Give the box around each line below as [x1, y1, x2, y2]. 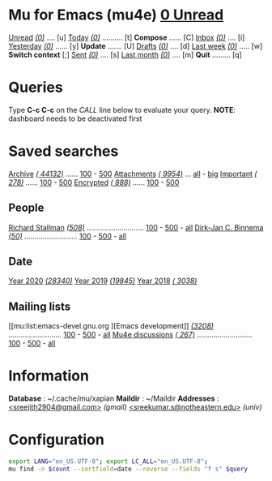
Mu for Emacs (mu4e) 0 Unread [8, 6, 224, 24]
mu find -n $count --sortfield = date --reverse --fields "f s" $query [8, 465, 249, 473]
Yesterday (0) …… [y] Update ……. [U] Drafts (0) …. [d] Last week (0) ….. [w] [8, 41, 263, 50]
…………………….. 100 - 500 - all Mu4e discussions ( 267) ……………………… [8, 330, 253, 340]
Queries [8, 79, 63, 97]
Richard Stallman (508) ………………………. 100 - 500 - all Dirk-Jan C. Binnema [8, 222, 264, 232]
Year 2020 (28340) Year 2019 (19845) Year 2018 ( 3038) [8, 276, 198, 286]
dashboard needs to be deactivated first [8, 114, 142, 123]
